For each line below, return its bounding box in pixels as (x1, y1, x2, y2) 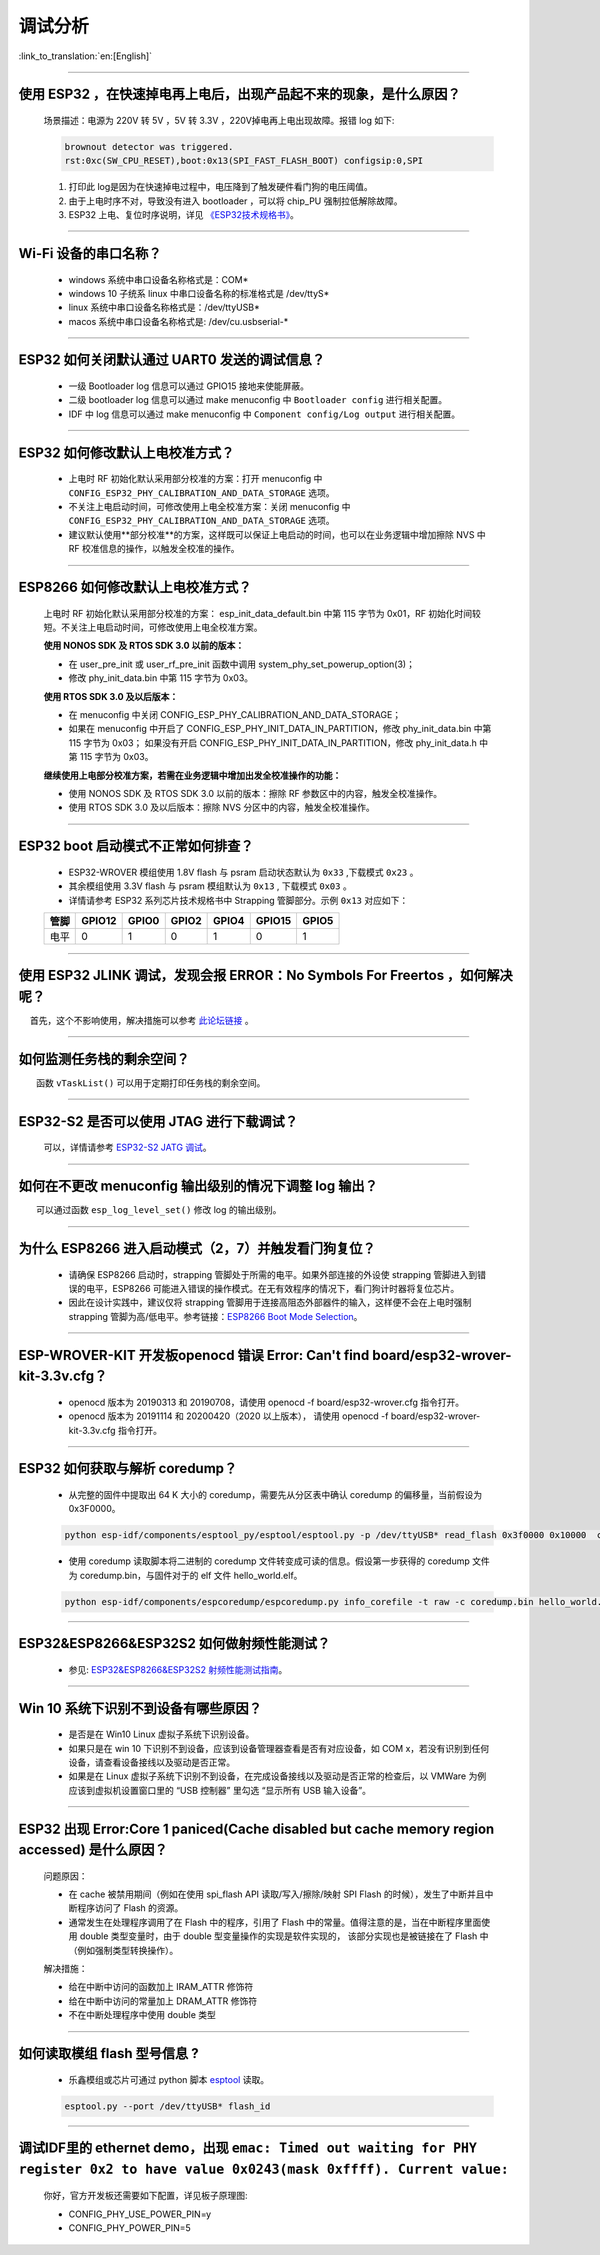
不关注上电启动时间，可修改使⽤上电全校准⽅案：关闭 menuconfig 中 (68, 501, 351, 513)
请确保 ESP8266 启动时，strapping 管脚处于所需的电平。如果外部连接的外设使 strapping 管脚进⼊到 (68, 1268, 478, 1280)
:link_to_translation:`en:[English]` (18, 50, 153, 62)
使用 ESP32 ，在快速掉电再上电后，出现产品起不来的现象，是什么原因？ (18, 86, 461, 103)
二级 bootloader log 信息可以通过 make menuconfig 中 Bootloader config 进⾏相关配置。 (68, 394, 448, 406)
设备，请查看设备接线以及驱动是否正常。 (68, 1756, 235, 1768)
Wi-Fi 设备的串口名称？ (18, 245, 162, 262)
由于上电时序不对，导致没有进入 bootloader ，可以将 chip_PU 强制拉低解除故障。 (68, 195, 403, 207)
